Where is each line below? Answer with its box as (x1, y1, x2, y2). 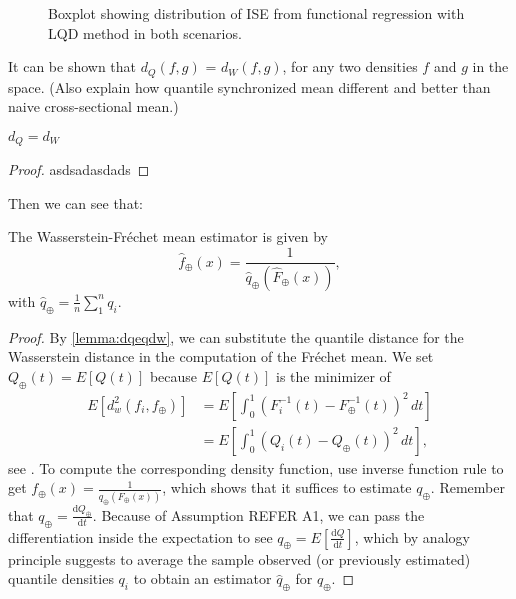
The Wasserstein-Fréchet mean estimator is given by (8, 226, 328, 247)
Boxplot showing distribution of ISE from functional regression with (48, 3, 465, 23)
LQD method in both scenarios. (48, 22, 242, 43)
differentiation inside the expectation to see (8, 526, 273, 547)
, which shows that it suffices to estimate (162, 477, 412, 498)
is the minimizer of (276, 365, 391, 386)
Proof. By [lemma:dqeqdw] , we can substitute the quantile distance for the (8, 326, 464, 347)
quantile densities (8, 568, 114, 589)
